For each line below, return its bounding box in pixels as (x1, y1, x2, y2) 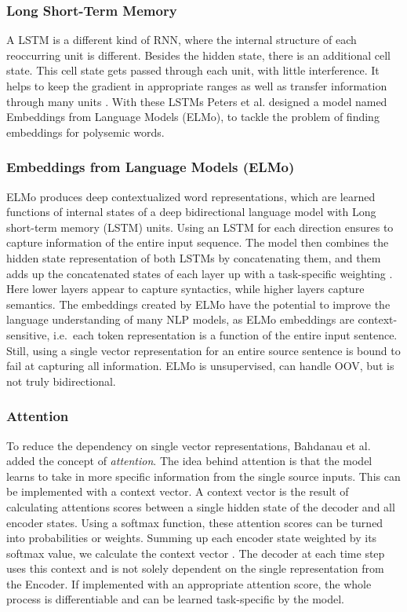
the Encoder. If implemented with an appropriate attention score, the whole (6, 575, 372, 592)
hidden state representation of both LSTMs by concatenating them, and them (6, 249, 381, 266)
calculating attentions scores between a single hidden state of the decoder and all (6, 498, 395, 515)
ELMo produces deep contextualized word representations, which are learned (6, 188, 376, 204)
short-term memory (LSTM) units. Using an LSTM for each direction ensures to (6, 218, 394, 235)
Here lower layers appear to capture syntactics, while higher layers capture (6, 280, 365, 297)
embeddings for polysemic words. (6, 123, 165, 140)
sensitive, (6, 326, 50, 343)
